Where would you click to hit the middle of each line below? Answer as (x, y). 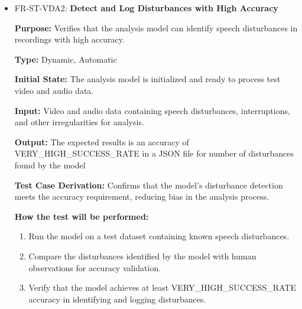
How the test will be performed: (82, 216)
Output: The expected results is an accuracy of (102, 142)
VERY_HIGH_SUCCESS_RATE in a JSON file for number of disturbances (154, 153)
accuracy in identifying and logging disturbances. (117, 299)
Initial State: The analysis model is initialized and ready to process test (147, 79)
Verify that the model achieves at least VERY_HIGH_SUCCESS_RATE (162, 287)
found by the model (50, 165)
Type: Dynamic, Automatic (66, 59)
